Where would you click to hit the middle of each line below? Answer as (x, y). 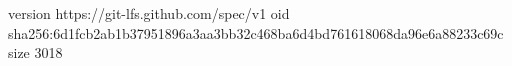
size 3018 (35, 52)
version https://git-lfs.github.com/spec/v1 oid (149, 13)
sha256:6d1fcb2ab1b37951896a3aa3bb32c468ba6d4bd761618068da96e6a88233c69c (256, 32)
